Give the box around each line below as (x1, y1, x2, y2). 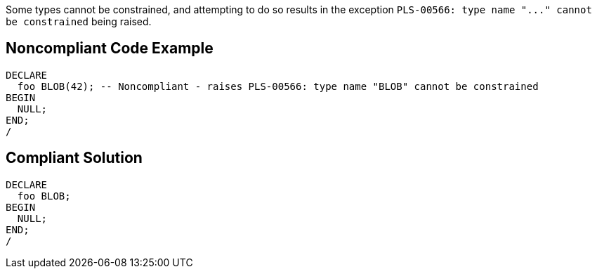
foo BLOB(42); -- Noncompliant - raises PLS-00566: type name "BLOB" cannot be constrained (17, 80, 539, 92)
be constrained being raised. (6, 15, 152, 27)
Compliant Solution (6, 149, 143, 167)
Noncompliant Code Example (6, 39, 214, 58)
